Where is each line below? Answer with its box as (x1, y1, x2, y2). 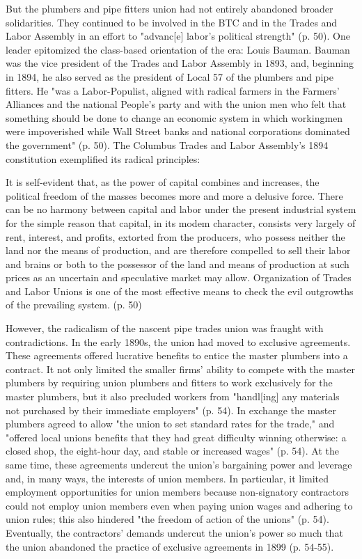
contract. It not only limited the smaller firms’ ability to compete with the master (6, 361, 356, 376)
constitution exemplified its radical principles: (6, 151, 200, 166)
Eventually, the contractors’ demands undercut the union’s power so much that (6, 525, 343, 540)
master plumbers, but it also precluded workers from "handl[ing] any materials (6, 389, 340, 404)
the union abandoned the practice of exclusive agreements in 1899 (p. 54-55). (6, 539, 334, 553)
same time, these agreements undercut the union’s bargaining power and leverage (6, 457, 352, 471)
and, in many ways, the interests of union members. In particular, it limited (6, 471, 329, 485)
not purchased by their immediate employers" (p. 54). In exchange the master (6, 402, 336, 417)
